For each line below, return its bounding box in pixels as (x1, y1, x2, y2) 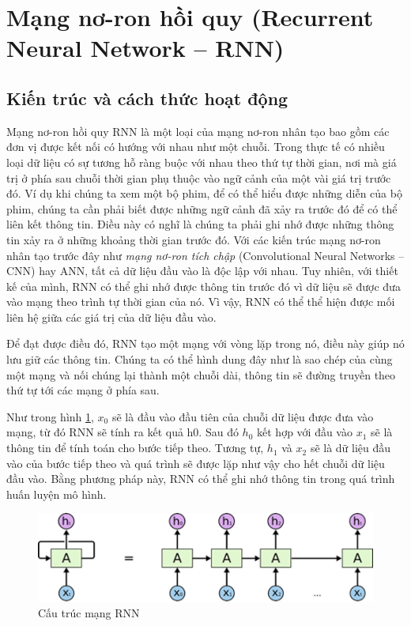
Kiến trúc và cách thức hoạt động (6, 85, 288, 110)
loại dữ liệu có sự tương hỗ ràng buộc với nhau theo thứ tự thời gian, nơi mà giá (6, 153, 397, 170)
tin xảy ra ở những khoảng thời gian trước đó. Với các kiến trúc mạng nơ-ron (6, 231, 381, 247)
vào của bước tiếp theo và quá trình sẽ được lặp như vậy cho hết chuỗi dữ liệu (6, 454, 385, 471)
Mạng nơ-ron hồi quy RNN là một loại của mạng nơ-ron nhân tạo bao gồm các (6, 123, 390, 139)
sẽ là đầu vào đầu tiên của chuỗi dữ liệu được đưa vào (111, 408, 374, 424)
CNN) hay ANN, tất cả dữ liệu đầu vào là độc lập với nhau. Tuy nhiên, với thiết (6, 262, 398, 279)
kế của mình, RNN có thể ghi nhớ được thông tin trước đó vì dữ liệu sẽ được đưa (6, 277, 401, 294)
